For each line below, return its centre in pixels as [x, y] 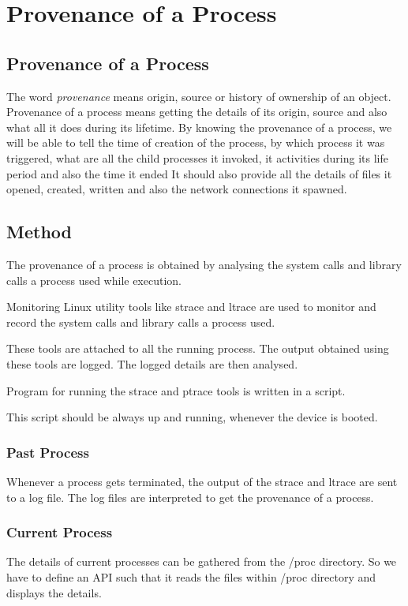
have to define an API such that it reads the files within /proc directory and [191, 576]
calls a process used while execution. [94, 280]
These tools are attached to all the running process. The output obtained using [198, 348]
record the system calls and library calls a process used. [141, 322]
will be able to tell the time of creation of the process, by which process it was [196, 142]
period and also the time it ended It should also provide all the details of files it [199, 173]
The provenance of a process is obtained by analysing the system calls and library [204, 264]
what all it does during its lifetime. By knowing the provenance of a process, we [199, 127]
